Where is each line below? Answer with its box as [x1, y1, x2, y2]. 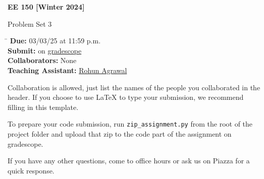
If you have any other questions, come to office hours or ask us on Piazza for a [8, 155, 250, 166]
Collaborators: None [8, 55, 77, 66]
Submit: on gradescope [8, 45, 82, 55]
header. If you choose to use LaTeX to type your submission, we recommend [8, 92, 244, 102]
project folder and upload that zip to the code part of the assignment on [8, 129, 232, 139]
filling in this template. [8, 101, 79, 112]
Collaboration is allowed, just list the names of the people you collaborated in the [8, 82, 260, 92]
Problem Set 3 [8, 18, 52, 29]
